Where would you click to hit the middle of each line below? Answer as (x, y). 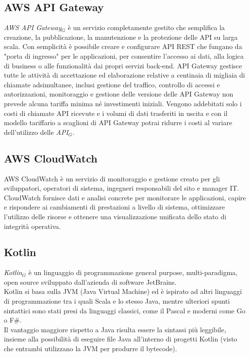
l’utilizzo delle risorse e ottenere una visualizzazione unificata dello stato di (115, 216)
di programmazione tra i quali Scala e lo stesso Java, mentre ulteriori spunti (117, 301)
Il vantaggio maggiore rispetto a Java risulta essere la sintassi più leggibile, (115, 329)
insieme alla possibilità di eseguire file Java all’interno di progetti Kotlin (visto (121, 339)
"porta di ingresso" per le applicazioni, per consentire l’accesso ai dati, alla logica (124, 56)
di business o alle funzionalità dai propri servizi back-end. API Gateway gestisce (123, 65)
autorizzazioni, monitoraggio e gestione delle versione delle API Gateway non (119, 94)
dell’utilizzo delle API (36, 132)
